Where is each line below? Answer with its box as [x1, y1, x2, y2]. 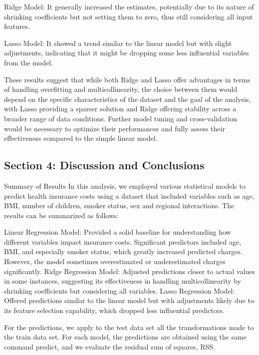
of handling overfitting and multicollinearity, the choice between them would [4, 84, 238, 94]
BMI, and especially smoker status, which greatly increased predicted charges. [4, 246, 243, 257]
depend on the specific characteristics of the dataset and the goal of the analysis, [4, 93, 251, 104]
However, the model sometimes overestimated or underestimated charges [4, 256, 226, 267]
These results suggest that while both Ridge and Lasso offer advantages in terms [4, 74, 251, 84]
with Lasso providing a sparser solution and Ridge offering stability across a [4, 103, 237, 114]
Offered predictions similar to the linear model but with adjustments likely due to [4, 295, 254, 306]
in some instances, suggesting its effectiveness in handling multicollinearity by [4, 276, 242, 286]
